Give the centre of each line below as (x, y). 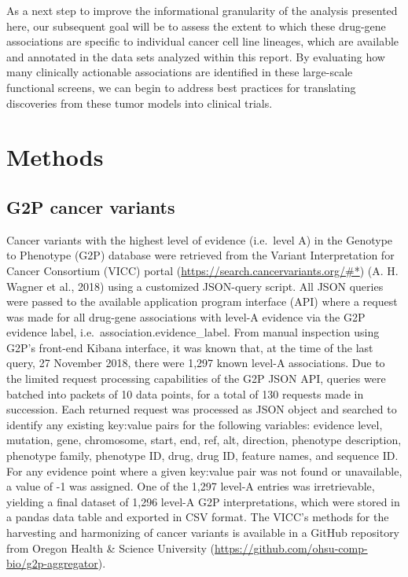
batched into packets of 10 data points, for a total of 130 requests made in (185, 393)
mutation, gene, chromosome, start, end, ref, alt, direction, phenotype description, (204, 440)
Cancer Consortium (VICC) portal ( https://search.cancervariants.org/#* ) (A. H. (202, 270)
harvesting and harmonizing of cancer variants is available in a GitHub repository (203, 533)
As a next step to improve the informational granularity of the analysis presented (202, 10)
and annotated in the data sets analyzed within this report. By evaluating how (196, 56)
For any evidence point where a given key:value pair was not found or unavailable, (204, 470)
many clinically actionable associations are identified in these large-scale (180, 72)
